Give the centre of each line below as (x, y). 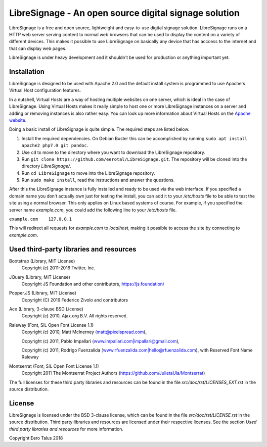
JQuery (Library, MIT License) (40, 277)
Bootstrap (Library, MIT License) (42, 261)
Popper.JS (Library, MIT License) (43, 293)
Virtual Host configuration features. (45, 90)
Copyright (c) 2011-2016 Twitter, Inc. (58, 268)
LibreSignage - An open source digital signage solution (124, 13)
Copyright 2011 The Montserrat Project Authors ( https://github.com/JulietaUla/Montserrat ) (113, 373)
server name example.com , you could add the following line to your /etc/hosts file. (93, 210)
